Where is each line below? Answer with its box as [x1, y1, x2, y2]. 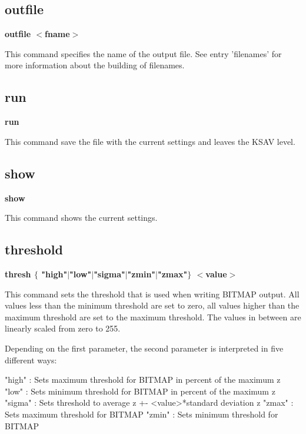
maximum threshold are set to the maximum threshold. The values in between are [5, 310, 301, 323]
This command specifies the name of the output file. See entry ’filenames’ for [5, 47, 282, 59]
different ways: [5, 353, 57, 366]
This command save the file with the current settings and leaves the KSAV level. [5, 135, 295, 147]
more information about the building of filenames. [5, 59, 185, 71]
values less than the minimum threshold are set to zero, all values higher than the [5, 299, 300, 312]
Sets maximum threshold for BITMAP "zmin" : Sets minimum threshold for [5, 408, 278, 420]
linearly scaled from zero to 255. [5, 322, 121, 334]
